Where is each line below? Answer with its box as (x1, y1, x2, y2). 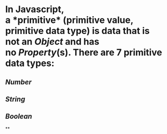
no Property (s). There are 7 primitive (5, 47, 162, 58)
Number (5, 78, 32, 86)
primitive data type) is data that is (5, 25, 150, 37)
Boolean (5, 112, 32, 121)
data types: (5, 57, 55, 69)
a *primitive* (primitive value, (5, 14, 133, 26)
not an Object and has (5, 36, 99, 48)
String (5, 95, 25, 104)
